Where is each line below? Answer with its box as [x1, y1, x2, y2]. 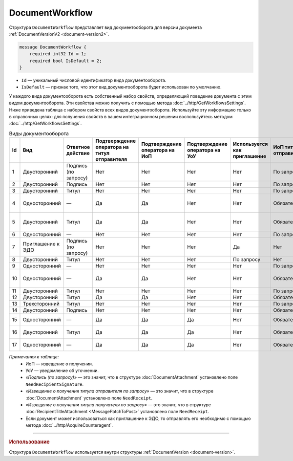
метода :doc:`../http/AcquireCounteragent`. [25, 422, 113, 428]
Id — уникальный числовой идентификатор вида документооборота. [21, 77, 167, 83]
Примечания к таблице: [9, 354, 59, 360]
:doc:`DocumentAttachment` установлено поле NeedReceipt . [25, 395, 152, 401]
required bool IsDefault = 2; [29, 58, 102, 64]
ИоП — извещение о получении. [25, 361, 93, 367]
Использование [9, 439, 50, 445]
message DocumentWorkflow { [19, 44, 86, 50]
